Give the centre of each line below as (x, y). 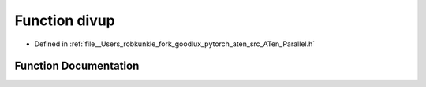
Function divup (65, 20)
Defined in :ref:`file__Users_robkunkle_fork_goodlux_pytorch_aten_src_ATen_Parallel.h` (175, 44)
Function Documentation (77, 66)
